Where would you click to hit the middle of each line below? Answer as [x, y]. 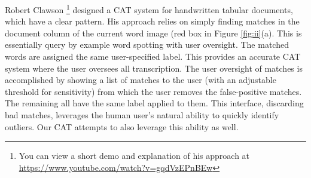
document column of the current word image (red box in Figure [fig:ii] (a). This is [153, 33]
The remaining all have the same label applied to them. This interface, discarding [154, 103]
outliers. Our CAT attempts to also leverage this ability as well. [122, 126]
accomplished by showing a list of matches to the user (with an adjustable [141, 80]
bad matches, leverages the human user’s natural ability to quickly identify [142, 115]
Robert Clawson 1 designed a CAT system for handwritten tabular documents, [149, 9]
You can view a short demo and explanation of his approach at [134, 156]
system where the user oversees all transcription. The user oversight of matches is [154, 68]
